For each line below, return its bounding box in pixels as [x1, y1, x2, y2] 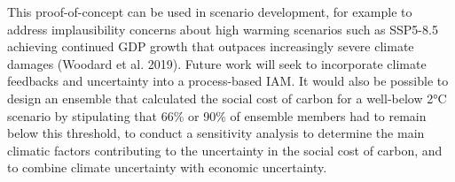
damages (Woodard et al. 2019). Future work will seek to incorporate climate [7, 54, 427, 72]
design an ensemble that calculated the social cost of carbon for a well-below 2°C [7, 88, 447, 107]
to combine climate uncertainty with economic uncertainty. [7, 158, 327, 177]
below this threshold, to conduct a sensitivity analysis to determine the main [7, 124, 425, 142]
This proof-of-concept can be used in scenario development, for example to [7, 3, 412, 20]
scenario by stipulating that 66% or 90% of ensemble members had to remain [7, 106, 427, 125]
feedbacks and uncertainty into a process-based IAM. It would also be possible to [7, 72, 449, 90]
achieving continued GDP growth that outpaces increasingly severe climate [7, 37, 414, 56]
